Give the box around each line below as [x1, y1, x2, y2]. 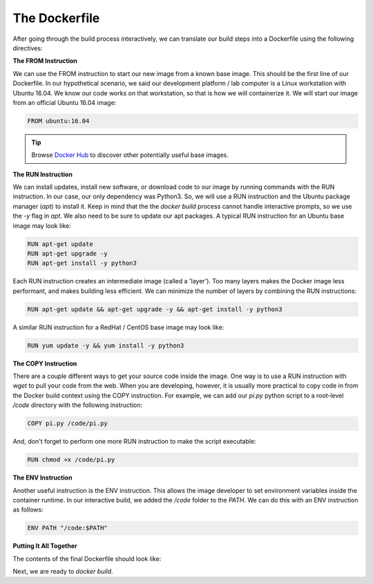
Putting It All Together [12, 542, 77, 550]
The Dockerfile [12, 10, 100, 26]
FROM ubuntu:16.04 [27, 117, 90, 124]
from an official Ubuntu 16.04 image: [12, 98, 117, 106]
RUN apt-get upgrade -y [27, 249, 108, 257]
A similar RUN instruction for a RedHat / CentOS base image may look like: [12, 323, 224, 331]
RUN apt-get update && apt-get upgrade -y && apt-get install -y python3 [27, 305, 283, 313]
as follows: [12, 505, 44, 514]
